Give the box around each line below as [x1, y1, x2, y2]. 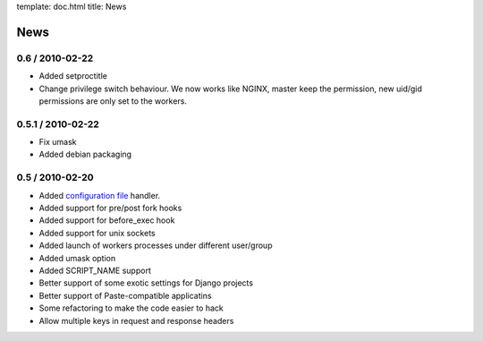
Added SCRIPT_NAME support [38, 265, 151, 276]
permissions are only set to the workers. [38, 95, 188, 107]
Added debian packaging [38, 149, 132, 160]
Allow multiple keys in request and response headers [38, 315, 234, 326]
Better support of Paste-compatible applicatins [38, 290, 212, 301]
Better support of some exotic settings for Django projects [38, 277, 254, 288]
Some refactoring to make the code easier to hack [38, 303, 224, 313]
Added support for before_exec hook [38, 215, 175, 226]
